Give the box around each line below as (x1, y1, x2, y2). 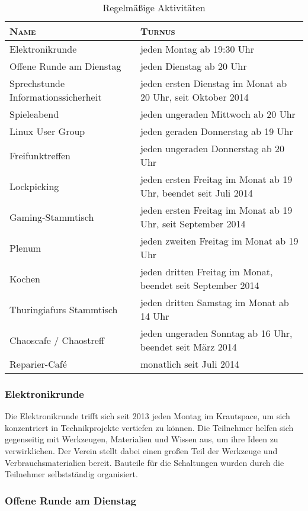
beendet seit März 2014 (140, 340, 237, 353)
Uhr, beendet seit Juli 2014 (140, 186, 253, 200)
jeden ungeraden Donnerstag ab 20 (140, 142, 285, 155)
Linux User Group (9, 124, 85, 138)
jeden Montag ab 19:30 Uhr (140, 42, 255, 56)
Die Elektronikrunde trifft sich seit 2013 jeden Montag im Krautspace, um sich (5, 410, 290, 422)
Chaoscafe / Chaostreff (9, 333, 105, 347)
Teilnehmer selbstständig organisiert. (5, 468, 138, 480)
